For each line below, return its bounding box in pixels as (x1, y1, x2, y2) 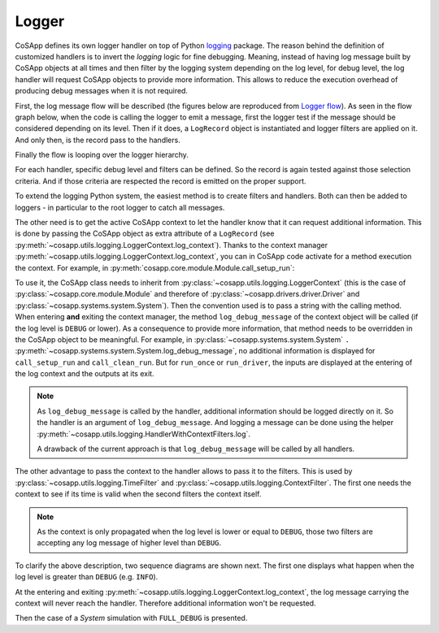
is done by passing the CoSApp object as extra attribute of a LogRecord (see (15, 228, 275, 239)
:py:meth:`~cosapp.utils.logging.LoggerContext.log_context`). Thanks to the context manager (15, 240, 328, 249)
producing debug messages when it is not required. (15, 86, 189, 96)
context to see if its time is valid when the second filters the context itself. (15, 489, 262, 499)
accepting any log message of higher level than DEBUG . (37, 538, 222, 548)
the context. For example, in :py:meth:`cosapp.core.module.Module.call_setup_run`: (15, 262, 295, 272)
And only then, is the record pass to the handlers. (15, 135, 180, 145)
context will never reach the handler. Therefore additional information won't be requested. (15, 598, 316, 608)
